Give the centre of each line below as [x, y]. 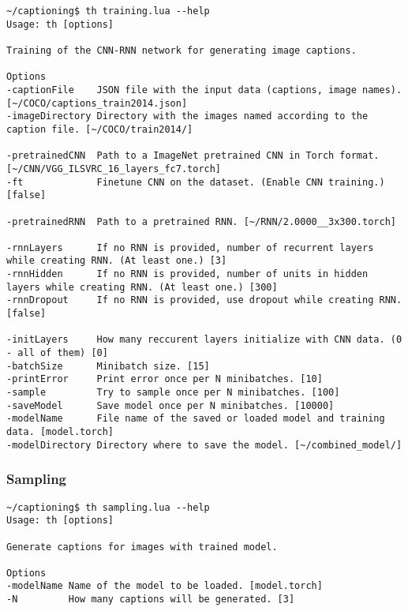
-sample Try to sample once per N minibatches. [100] [173, 393]
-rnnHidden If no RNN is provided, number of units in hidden [187, 274]
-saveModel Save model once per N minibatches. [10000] [170, 405]
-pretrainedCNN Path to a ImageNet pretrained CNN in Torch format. [193, 156]
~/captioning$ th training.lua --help [108, 11]
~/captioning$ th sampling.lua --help [108, 507]
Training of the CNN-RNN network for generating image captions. [182, 50]
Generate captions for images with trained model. [142, 547]
